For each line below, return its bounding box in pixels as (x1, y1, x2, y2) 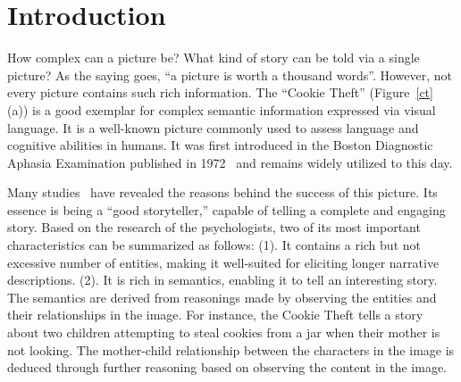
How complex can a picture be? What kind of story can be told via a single (7, 48, 420, 67)
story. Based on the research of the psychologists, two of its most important (7, 218, 421, 237)
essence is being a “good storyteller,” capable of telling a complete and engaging (7, 200, 446, 219)
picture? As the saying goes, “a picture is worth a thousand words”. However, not (7, 65, 453, 84)
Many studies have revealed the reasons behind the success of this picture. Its (7, 183, 438, 202)
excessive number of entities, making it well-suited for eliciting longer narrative (7, 253, 440, 271)
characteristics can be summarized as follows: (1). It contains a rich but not (7, 236, 421, 254)
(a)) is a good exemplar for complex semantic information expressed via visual (7, 100, 436, 119)
